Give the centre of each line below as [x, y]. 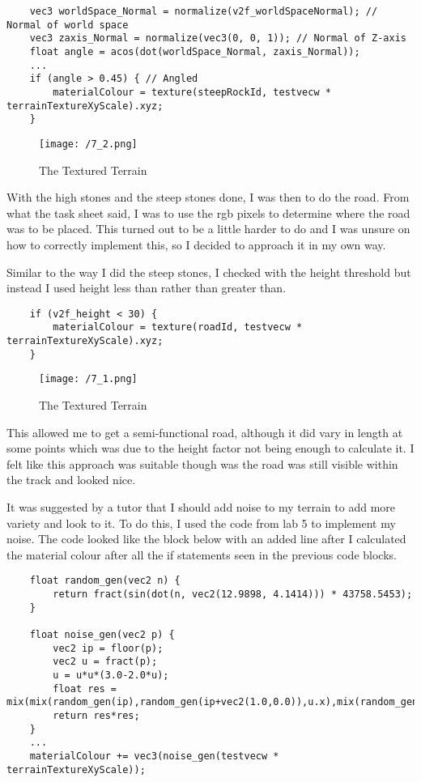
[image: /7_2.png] [88, 144]
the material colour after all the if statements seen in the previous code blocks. [202, 554]
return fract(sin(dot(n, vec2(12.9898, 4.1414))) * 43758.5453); [233, 594]
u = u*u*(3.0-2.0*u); [111, 675]
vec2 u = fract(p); [105, 662]
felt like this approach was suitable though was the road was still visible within [202, 463]
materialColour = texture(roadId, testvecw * [178, 327]
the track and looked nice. [71, 480]
